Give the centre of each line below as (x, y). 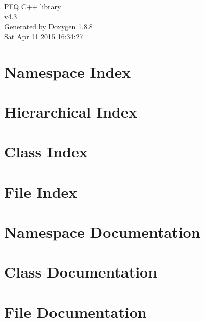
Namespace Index (68, 71)
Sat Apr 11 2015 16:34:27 (44, 36)
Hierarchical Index (71, 111)
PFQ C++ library (33, 6)
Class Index (46, 152)
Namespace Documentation (102, 232)
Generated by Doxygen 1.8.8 (48, 26)
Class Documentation (81, 272)
